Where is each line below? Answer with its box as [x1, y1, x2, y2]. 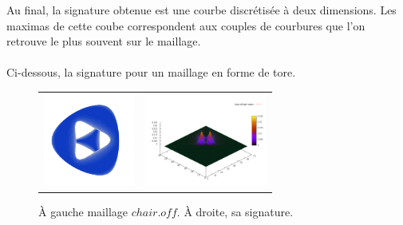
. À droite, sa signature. [176, 203, 294, 219]
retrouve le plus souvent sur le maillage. [6, 33, 201, 49]
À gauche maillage [38, 203, 128, 219]
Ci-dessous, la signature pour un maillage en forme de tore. [6, 64, 296, 81]
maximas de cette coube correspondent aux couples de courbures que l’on [6, 17, 365, 34]
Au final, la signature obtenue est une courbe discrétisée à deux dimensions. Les [6, 2, 397, 18]
